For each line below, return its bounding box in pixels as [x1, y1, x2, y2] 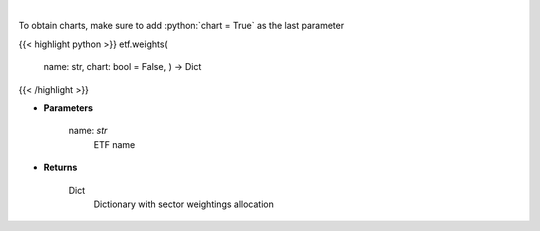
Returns [43, 161, 78, 174]
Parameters [43, 101, 94, 114]
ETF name [93, 138, 136, 150]
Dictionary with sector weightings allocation [93, 198, 274, 210]
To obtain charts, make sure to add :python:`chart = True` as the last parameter [18, 20, 345, 32]
